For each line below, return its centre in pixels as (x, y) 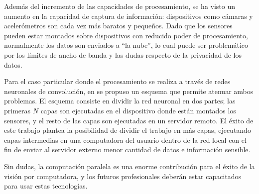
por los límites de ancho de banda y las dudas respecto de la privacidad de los (123, 54)
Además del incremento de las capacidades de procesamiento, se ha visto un (120, 6)
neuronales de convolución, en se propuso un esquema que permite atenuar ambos (129, 91)
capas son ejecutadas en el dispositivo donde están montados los (138, 110)
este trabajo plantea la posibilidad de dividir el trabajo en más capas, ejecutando (128, 130)
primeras (17, 110)
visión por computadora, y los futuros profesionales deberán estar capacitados (123, 176)
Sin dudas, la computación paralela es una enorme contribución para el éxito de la (129, 166)
